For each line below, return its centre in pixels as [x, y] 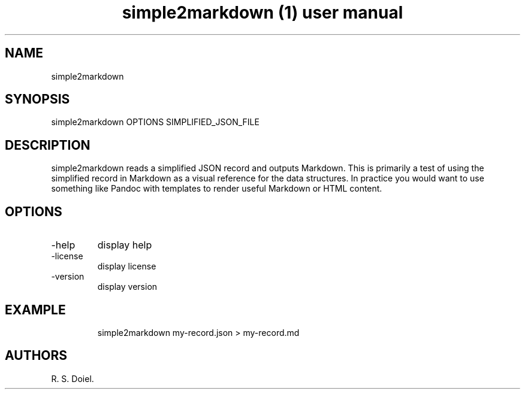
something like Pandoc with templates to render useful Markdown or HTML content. [217, 189]
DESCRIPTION [48, 145]
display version [127, 287]
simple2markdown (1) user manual [262, 13]
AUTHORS [36, 356]
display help [125, 245]
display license [127, 266]
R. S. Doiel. [73, 378]
